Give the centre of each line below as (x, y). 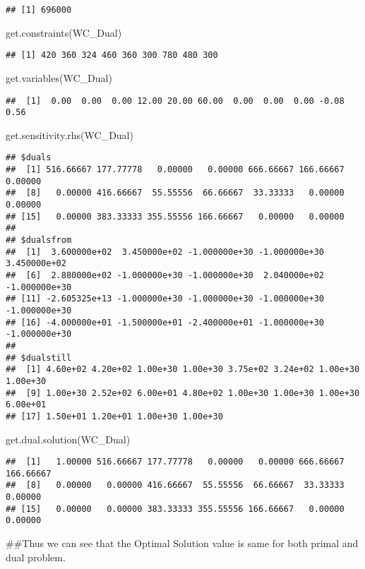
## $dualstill (39, 358)
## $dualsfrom (39, 240)
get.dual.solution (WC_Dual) (68, 439)
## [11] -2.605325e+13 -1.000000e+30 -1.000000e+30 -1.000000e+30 (165, 299)
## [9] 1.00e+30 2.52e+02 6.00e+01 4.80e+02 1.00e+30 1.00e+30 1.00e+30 (183, 393)
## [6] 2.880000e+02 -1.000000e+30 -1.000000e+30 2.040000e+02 (165, 275)
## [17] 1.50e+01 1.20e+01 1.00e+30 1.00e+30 (114, 416)
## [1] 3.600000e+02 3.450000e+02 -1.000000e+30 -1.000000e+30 (165, 252)
